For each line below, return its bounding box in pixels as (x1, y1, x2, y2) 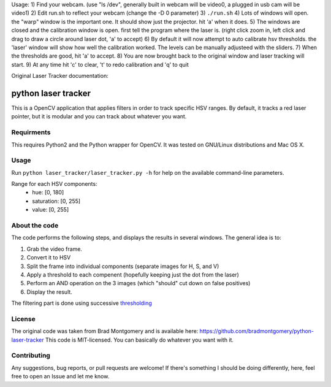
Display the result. (26, 288, 73, 296)
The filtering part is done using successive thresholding (11, 299, 153, 307)
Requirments (11, 128, 51, 137)
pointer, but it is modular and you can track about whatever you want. (11, 113, 187, 120)
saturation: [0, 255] (32, 197, 81, 205)
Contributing (11, 351, 50, 360)
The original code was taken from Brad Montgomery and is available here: (11, 328, 199, 335)
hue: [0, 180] (32, 189, 64, 196)
